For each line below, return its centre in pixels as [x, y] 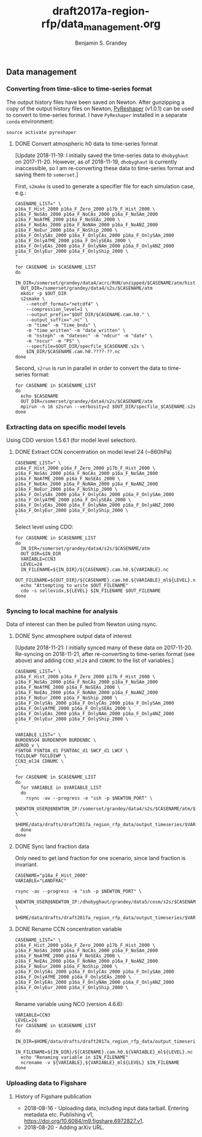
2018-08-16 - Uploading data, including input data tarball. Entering [106, 1108]
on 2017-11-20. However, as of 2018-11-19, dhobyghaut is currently [96, 162]
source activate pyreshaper [41, 132]
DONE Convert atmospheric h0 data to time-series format [86, 144]
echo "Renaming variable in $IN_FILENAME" [75, 1057]
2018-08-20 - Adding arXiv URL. [64, 1127]
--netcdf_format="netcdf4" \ [63, 304]
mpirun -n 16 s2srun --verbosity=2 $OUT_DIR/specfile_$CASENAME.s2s [108, 406]
